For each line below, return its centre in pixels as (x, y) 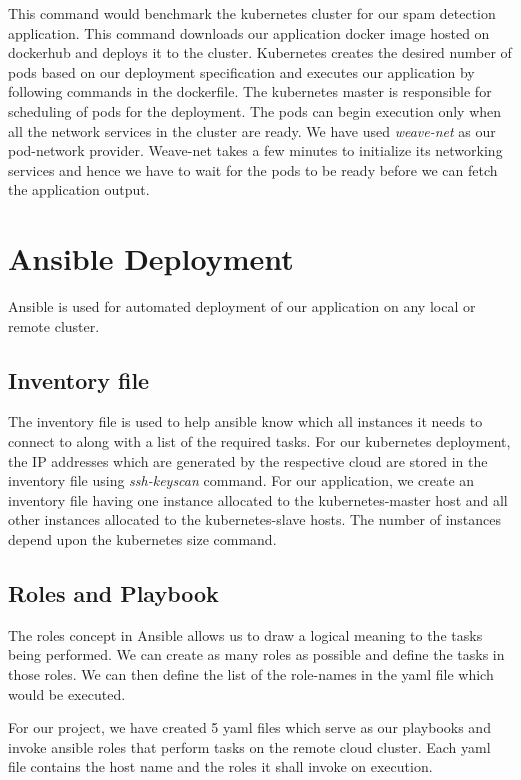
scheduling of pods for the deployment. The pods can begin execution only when (255, 110)
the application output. (79, 189)
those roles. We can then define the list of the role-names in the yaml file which (251, 674)
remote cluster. (54, 325)
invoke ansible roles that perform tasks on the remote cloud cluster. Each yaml (249, 746)
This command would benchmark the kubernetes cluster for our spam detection (252, 13)
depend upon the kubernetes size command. (142, 539)
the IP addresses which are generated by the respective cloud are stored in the (248, 460)
